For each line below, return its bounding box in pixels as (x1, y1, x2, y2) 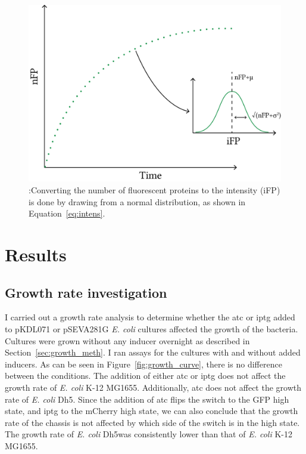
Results (5, 242, 67, 267)
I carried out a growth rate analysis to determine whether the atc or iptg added (5, 311, 295, 323)
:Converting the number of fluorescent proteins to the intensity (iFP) (29, 184, 280, 196)
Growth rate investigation (5, 283, 167, 301)
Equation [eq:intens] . (29, 207, 105, 220)
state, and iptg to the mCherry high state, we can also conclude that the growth (5, 404, 298, 417)
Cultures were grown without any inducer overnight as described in (5, 334, 250, 347)
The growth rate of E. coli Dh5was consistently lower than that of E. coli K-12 (5, 428, 292, 440)
